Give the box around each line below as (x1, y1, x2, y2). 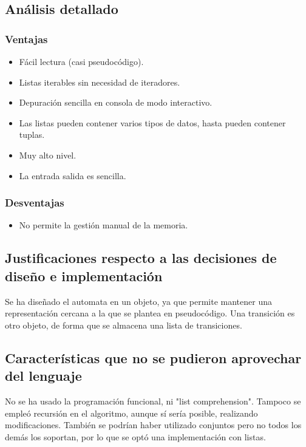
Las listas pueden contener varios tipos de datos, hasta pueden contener (19, 116, 286, 129)
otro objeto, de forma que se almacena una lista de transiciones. (5, 318, 242, 331)
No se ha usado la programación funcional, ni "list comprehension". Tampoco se (5, 394, 301, 407)
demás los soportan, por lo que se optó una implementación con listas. (5, 430, 266, 443)
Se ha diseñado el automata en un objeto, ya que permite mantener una (5, 295, 272, 307)
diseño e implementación (5, 266, 163, 285)
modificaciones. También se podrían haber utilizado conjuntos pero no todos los (5, 418, 302, 431)
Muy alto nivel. (19, 148, 76, 161)
